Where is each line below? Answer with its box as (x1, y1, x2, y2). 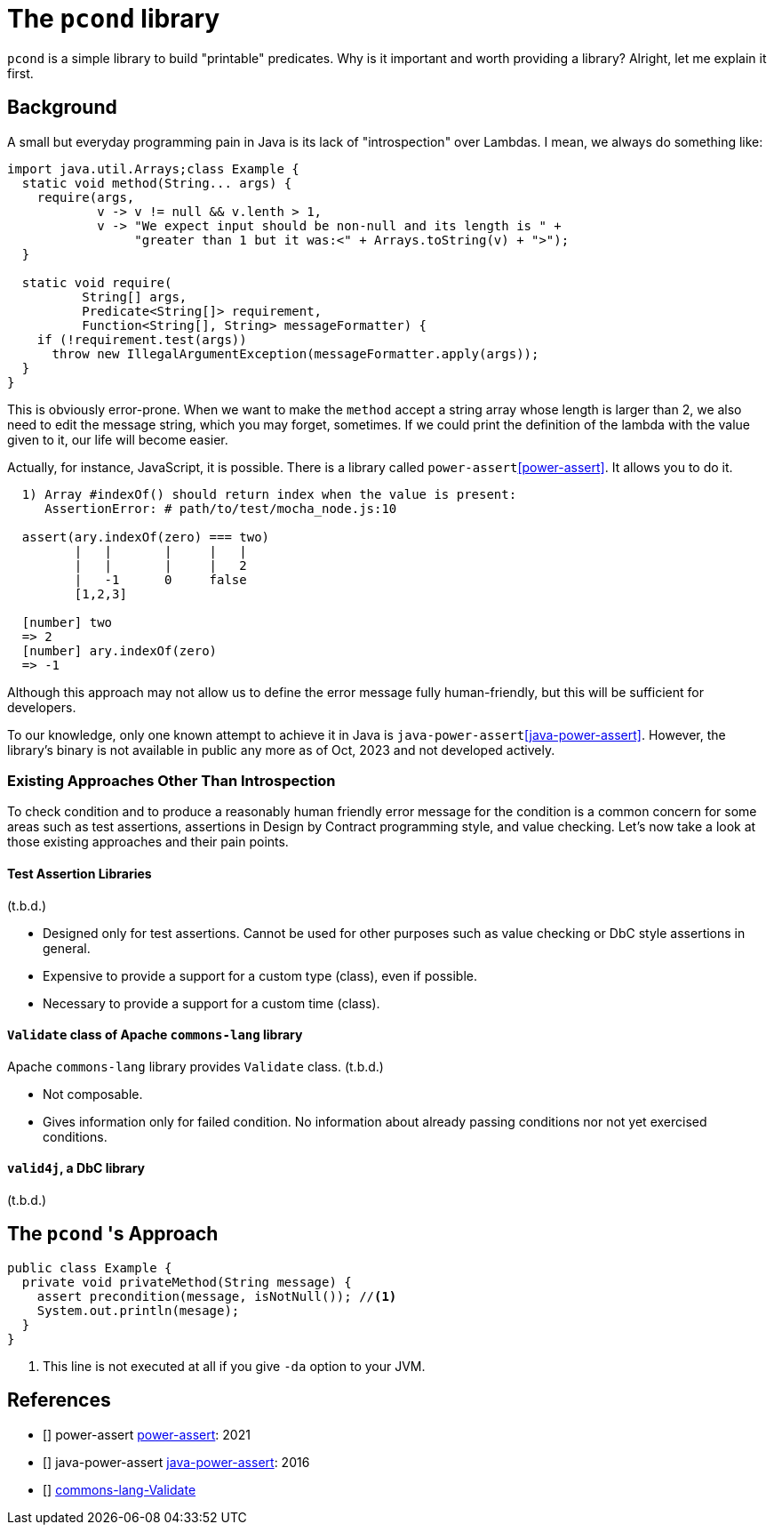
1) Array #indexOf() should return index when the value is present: (21, 486, 517, 501)
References (7, 1389, 111, 1412)
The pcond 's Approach (7, 1223, 219, 1246)
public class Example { (7, 1260, 172, 1275)
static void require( (21, 275, 172, 290)
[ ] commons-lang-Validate (43, 1481, 196, 1497)
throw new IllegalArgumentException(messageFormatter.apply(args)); (52, 346, 539, 361)
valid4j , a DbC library (7, 1160, 146, 1176)
